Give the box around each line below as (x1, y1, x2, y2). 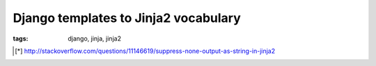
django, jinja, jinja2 (68, 34, 122, 43)
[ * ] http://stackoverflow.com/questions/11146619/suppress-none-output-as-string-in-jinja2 (15, 47, 276, 55)
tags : (13, 34, 29, 43)
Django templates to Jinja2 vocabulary (13, 10, 242, 25)
